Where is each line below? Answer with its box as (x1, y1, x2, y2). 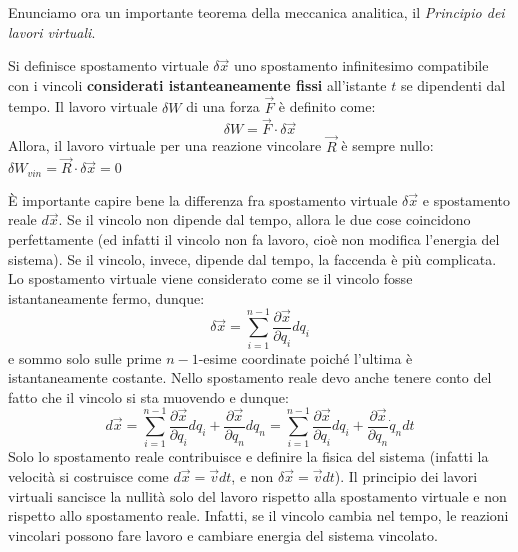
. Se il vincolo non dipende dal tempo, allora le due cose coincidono (58, 209, 471, 230)
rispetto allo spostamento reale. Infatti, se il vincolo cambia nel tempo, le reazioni (8, 505, 509, 526)
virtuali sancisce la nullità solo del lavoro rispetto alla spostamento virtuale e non (8, 485, 507, 506)
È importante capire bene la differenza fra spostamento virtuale (8, 189, 398, 210)
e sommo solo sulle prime (8, 347, 162, 368)
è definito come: (278, 96, 376, 117)
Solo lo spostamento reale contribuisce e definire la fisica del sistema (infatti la (8, 446, 489, 467)
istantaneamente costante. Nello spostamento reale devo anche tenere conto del (8, 367, 492, 388)
